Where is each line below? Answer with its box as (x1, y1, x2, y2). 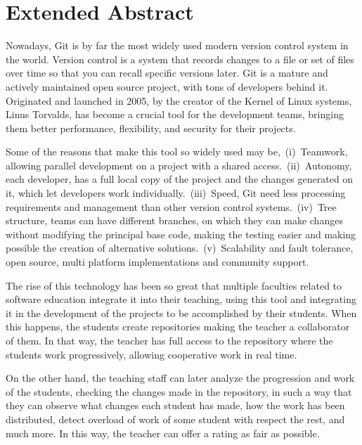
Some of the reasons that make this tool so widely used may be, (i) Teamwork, (6, 144, 348, 159)
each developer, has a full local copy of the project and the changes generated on (6, 172, 354, 186)
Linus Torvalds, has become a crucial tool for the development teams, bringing (6, 107, 344, 122)
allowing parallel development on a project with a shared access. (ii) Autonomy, (6, 157, 352, 172)
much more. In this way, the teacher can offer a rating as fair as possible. (6, 425, 320, 440)
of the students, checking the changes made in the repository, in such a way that (6, 384, 352, 399)
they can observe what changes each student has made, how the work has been (6, 398, 345, 413)
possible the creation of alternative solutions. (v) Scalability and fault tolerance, (6, 240, 354, 255)
